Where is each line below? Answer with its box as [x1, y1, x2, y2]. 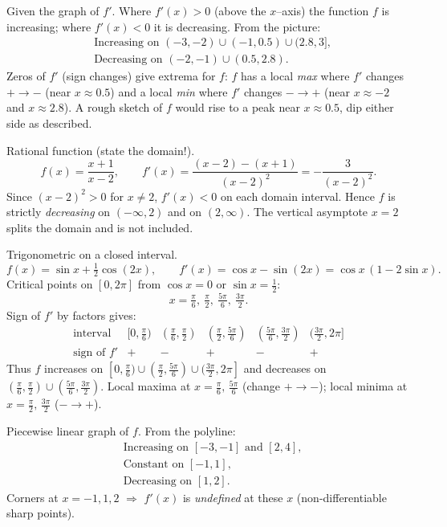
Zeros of [6, 67, 46, 84]
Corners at [6, 488, 59, 505]
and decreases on [243, 360, 327, 377]
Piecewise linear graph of [6, 423, 129, 439]
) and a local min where [110, 83, 228, 100]
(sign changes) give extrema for [62, 67, 216, 84]
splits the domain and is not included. [6, 219, 193, 235]
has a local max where [241, 67, 350, 84]
